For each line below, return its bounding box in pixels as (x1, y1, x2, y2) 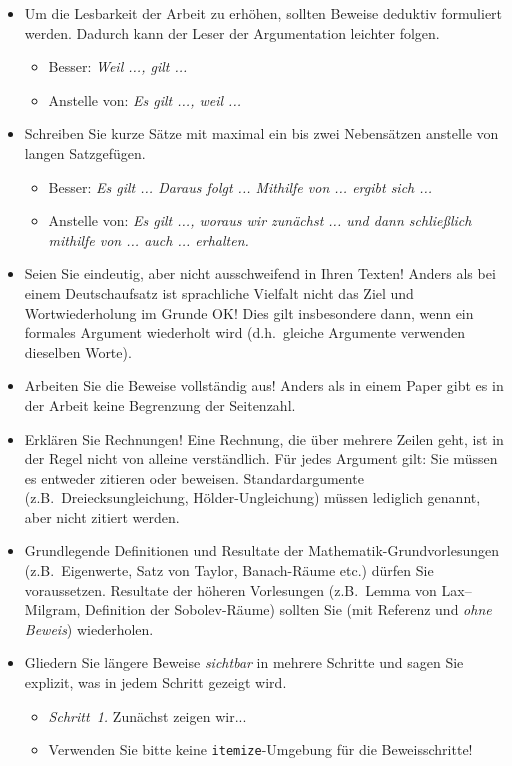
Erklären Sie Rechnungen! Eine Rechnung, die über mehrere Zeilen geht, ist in (24, 428, 504, 449)
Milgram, (24, 599, 81, 620)
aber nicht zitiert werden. (24, 506, 180, 527)
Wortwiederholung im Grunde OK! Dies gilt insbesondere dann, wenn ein (24, 302, 474, 323)
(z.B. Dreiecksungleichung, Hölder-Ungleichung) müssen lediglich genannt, (24, 487, 481, 508)
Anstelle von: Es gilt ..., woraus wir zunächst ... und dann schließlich (48, 210, 472, 231)
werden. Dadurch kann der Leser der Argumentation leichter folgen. (24, 22, 440, 43)
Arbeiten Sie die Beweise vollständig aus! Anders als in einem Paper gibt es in (24, 375, 504, 396)
